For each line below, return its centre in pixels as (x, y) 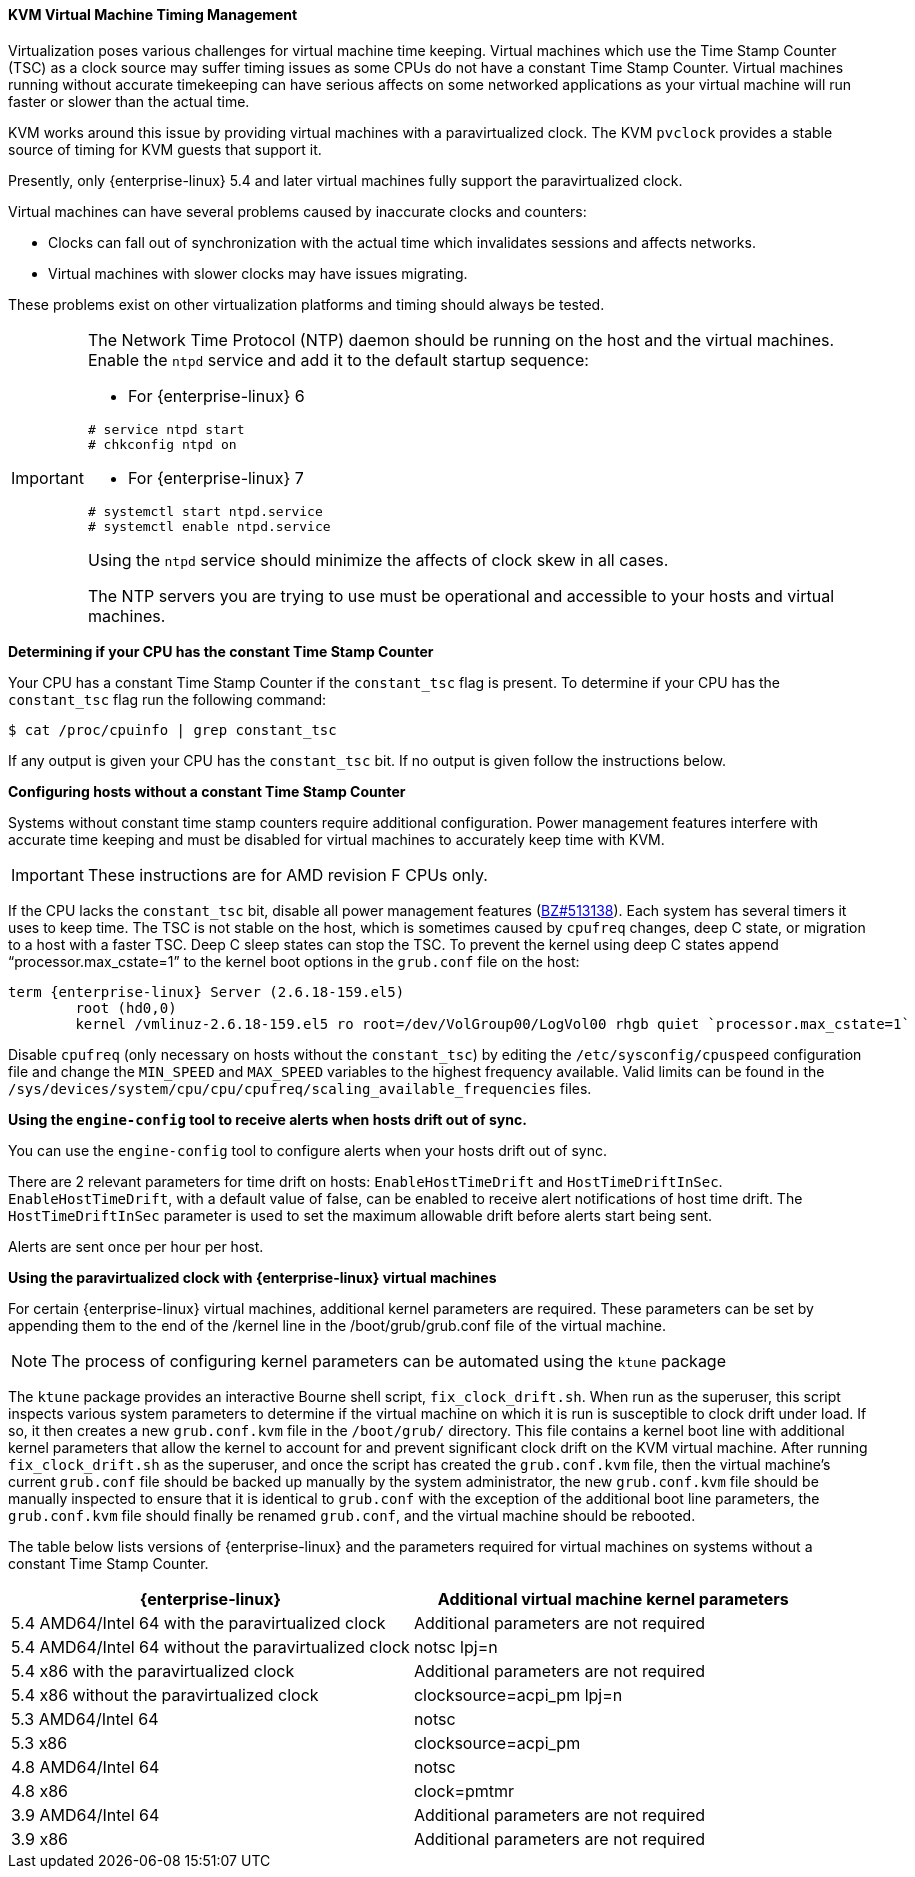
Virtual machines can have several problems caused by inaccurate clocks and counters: (297, 211)
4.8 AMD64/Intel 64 (85, 1766)
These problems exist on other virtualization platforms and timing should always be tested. (306, 304)
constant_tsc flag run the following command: (167, 699)
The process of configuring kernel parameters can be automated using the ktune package (388, 1360)
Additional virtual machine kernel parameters (613, 1598)
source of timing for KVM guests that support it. (165, 149)
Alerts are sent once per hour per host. (136, 1246)
